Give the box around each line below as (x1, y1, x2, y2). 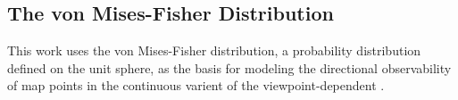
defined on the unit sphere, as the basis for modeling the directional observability (7, 58, 452, 77)
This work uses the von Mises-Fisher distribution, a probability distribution (7, 41, 421, 60)
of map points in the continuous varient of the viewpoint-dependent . (7, 76, 385, 95)
